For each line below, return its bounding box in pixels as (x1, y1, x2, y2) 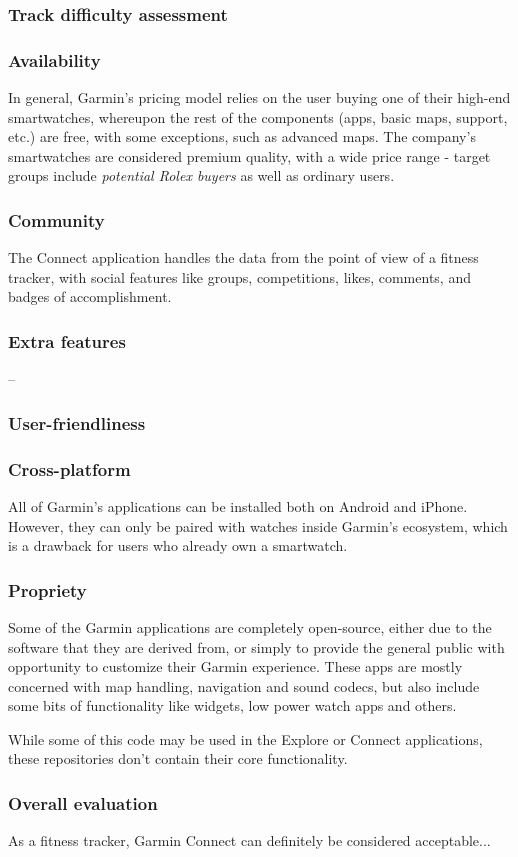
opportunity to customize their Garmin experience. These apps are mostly (8, 656, 463, 677)
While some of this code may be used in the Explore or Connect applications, (8, 728, 483, 749)
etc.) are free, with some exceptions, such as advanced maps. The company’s (8, 126, 476, 147)
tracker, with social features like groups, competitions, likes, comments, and (8, 266, 471, 287)
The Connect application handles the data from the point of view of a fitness (8, 247, 479, 268)
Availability (8, 47, 101, 72)
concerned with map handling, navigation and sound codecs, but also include (8, 675, 480, 696)
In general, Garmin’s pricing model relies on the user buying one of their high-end (8, 87, 511, 108)
